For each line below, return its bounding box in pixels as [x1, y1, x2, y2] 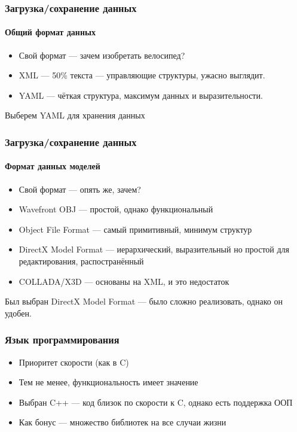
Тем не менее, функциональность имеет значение [19, 376, 198, 388]
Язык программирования [5, 332, 120, 347]
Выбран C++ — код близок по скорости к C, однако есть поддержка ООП [19, 396, 293, 408]
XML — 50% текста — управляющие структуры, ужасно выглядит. [19, 69, 265, 81]
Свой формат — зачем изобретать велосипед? [19, 48, 185, 61]
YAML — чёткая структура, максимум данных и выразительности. [19, 89, 263, 101]
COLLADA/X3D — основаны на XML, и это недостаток [19, 275, 229, 287]
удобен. [5, 306, 32, 319]
